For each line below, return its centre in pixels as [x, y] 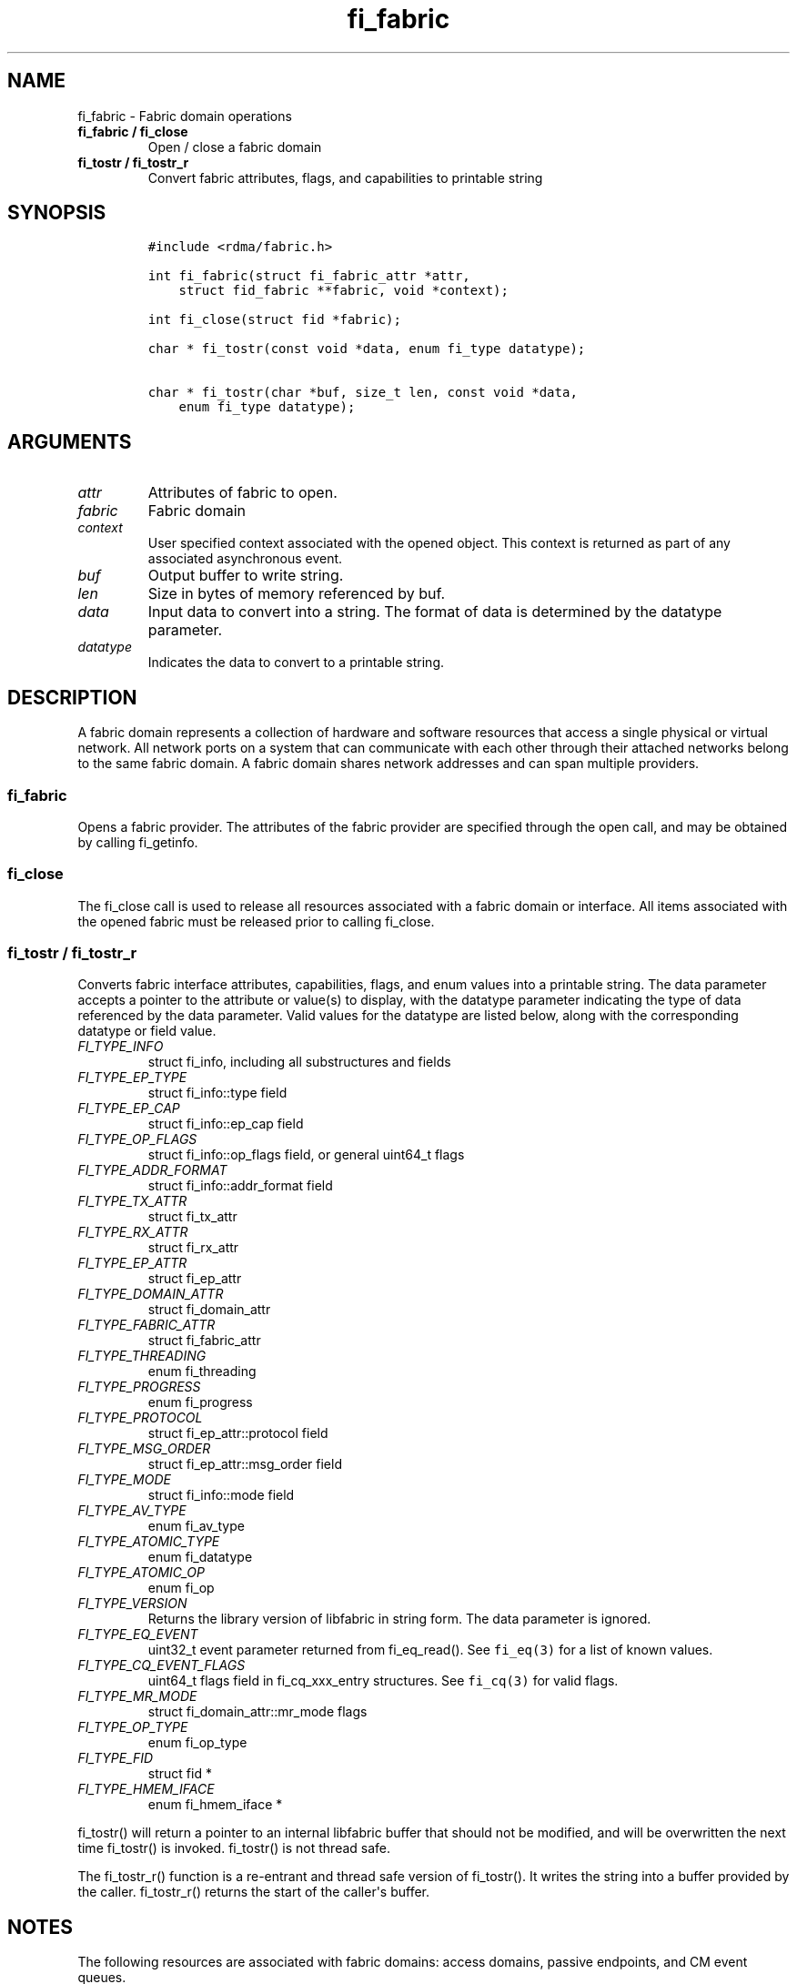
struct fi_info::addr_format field [240, 1186]
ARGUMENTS [70, 441]
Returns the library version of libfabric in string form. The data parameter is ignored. [399, 1619]
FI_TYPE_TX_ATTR [132, 1201]
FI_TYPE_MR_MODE [137, 1696]
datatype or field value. [147, 1031]
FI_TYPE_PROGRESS [139, 1387]
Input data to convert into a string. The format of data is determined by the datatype [435, 612]
